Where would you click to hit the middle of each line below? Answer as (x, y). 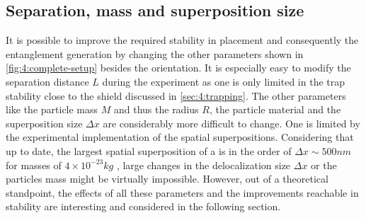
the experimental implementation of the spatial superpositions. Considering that (180, 137)
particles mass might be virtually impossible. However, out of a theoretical (167, 179)
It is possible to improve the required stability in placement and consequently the (182, 40)
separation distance (47, 81)
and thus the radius (156, 109)
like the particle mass (52, 109)
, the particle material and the (275, 109)
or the (324, 165)
